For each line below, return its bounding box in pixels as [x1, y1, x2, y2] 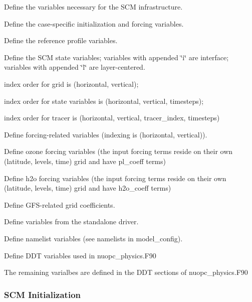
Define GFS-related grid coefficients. [4, 199, 115, 210]
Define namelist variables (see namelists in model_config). [4, 233, 183, 243]
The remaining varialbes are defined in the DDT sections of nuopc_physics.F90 [4, 267, 248, 277]
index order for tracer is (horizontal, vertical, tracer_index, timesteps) [4, 112, 220, 123]
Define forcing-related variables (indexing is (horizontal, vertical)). [4, 129, 207, 139]
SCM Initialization [4, 288, 81, 300]
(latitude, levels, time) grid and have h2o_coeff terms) [4, 183, 171, 193]
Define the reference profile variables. [4, 35, 118, 46]
